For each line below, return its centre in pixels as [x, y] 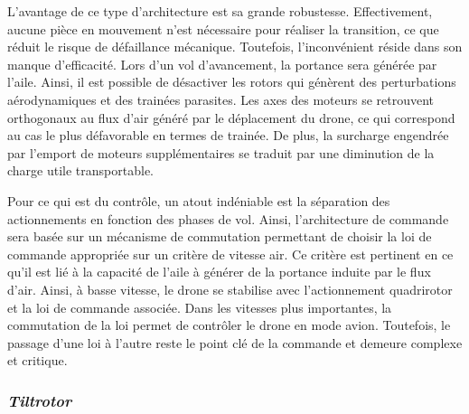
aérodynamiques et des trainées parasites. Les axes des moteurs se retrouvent [221, 99]
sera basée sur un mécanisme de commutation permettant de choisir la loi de [220, 236]
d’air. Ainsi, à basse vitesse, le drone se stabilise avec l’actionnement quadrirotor [230, 289]
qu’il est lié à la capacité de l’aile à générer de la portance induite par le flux [219, 272]
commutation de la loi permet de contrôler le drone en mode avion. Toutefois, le [229, 325]
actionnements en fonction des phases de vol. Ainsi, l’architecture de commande [228, 218]
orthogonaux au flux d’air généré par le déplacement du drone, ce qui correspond [231, 117]
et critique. [38, 360]
